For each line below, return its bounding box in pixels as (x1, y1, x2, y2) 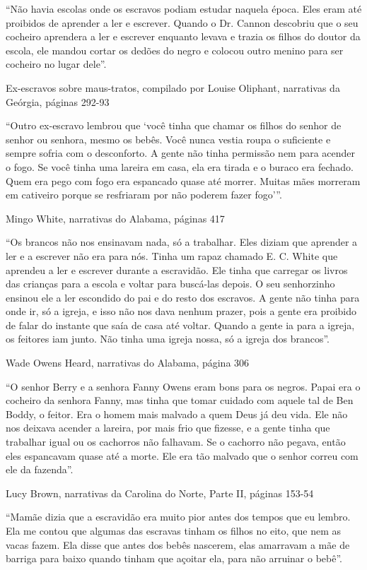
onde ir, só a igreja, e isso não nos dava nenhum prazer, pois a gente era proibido (6, 304, 357, 319)
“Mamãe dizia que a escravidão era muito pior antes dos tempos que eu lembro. (6, 509, 351, 524)
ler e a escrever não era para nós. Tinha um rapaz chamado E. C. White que (6, 248, 338, 263)
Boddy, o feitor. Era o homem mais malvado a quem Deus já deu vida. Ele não (6, 406, 348, 421)
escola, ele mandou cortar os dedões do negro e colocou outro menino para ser (6, 42, 344, 57)
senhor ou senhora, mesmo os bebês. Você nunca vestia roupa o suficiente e (6, 131, 331, 146)
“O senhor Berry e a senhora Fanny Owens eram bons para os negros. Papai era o (6, 379, 361, 393)
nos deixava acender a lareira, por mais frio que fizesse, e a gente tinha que (6, 420, 330, 435)
